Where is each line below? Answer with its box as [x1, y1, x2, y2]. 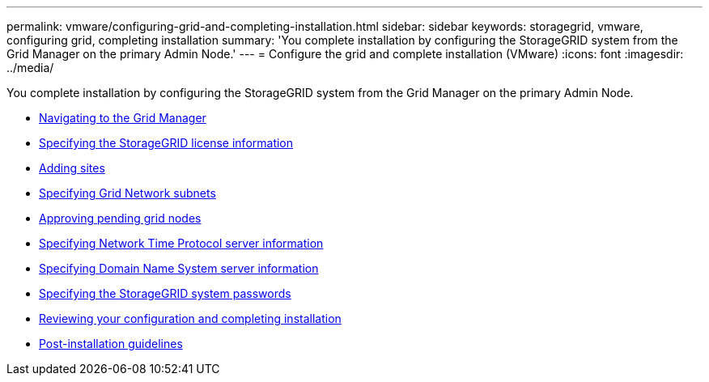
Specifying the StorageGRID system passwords [39, 286, 291, 300]
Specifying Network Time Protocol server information [39, 236, 324, 250]
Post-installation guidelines [39, 337, 183, 350]
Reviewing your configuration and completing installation [39, 312, 342, 325]
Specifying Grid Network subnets [39, 186, 216, 200]
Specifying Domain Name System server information [39, 261, 319, 275]
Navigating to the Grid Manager [39, 111, 206, 125]
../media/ [6, 61, 54, 74]
